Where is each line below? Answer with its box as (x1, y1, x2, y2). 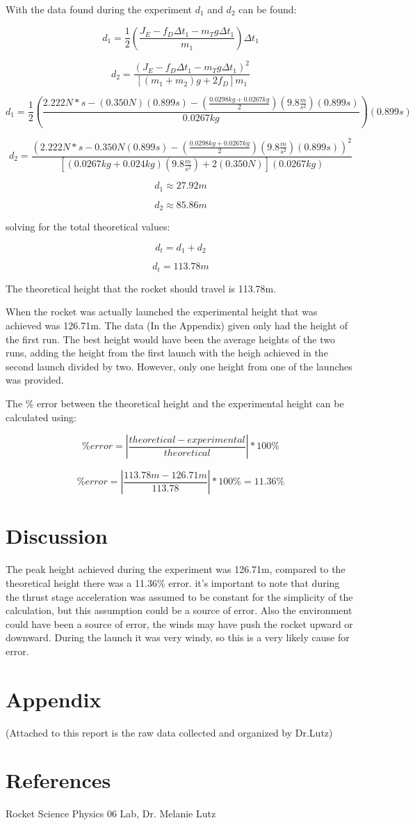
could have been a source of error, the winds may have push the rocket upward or (6, 616, 353, 631)
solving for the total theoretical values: (6, 219, 170, 234)
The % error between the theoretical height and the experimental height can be (6, 396, 344, 411)
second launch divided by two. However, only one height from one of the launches (6, 359, 352, 373)
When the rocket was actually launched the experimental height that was (6, 304, 318, 319)
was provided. (6, 372, 64, 387)
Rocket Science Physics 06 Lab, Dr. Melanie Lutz (6, 806, 216, 821)
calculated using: (6, 409, 76, 424)
